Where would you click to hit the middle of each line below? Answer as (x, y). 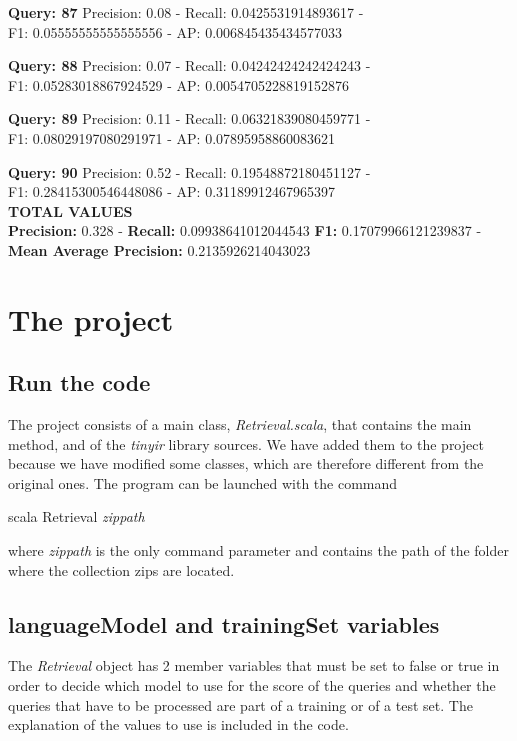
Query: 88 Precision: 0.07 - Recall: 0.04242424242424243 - (189, 65)
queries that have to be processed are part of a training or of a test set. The (240, 704)
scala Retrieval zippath (76, 516)
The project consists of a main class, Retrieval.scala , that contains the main (240, 424)
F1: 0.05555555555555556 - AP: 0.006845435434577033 (175, 31)
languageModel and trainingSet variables (224, 623)
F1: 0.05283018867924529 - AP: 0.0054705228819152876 (179, 84)
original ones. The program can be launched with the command (203, 482)
